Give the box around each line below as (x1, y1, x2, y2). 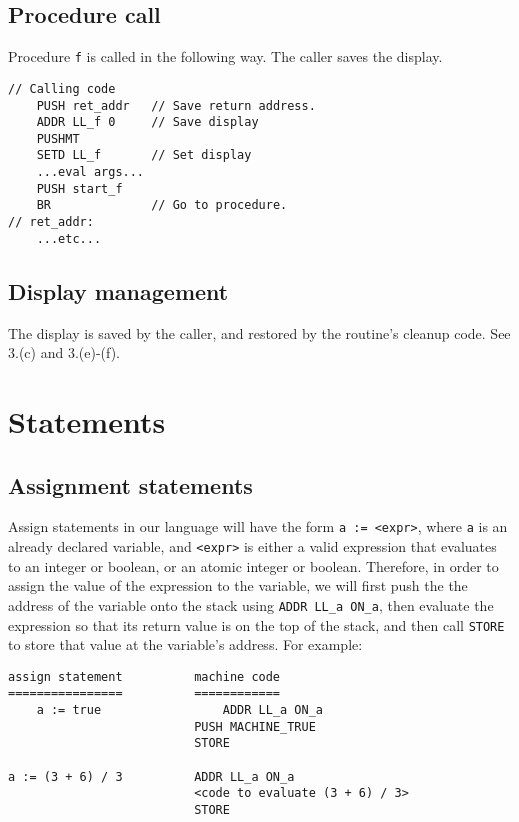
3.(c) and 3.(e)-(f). (8, 342, 121, 363)
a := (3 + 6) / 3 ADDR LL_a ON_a (8, 769, 295, 784)
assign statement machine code (8, 669, 281, 684)
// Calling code (8, 81, 116, 96)
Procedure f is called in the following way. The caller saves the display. (8, 46, 443, 67)
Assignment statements (8, 469, 253, 500)
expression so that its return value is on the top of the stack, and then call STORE (8, 614, 505, 635)
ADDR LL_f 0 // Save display (36, 115, 259, 130)
